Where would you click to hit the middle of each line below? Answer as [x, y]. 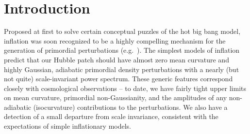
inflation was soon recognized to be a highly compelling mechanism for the [115, 40]
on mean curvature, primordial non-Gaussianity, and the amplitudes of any [116, 97]
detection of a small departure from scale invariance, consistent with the [111, 116]
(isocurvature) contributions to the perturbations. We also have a [130, 107]
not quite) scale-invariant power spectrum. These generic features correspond [118, 79]
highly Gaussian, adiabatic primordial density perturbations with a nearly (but [122, 69]
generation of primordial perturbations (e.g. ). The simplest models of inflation [122, 50]
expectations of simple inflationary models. [68, 126]
